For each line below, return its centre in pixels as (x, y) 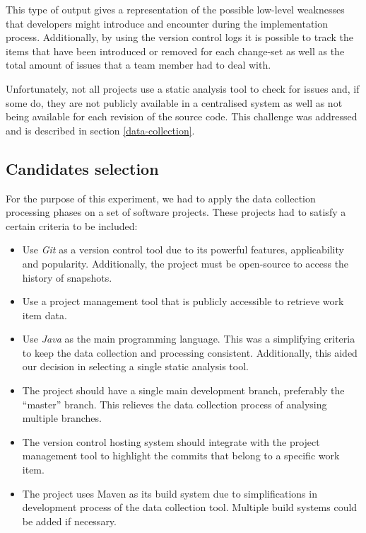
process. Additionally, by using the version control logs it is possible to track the (179, 37)
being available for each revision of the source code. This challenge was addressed (182, 116)
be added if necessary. (69, 521)
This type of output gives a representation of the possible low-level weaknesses (175, 9)
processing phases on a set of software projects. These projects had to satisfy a (176, 212)
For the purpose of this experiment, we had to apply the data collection (161, 198)
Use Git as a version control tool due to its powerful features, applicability (183, 250)
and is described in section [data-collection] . (100, 130)
